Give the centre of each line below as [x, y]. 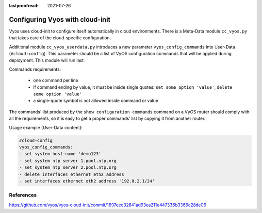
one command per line [56, 81]
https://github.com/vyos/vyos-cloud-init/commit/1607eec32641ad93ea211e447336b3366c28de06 [107, 205]
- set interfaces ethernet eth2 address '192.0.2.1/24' [87, 181]
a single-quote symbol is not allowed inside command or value [96, 101]
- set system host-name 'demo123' [60, 154]
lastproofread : [24, 6]
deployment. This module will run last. [47, 60]
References [23, 195]
